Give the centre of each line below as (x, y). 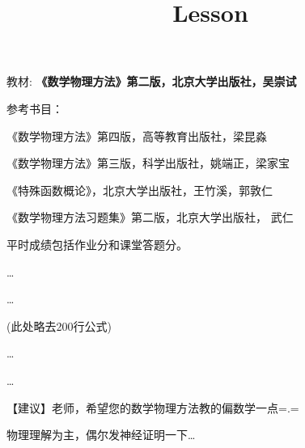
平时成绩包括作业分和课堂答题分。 (97, 244)
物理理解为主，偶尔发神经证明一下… (101, 435)
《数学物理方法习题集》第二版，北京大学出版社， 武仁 (150, 217)
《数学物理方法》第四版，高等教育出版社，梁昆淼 (137, 135)
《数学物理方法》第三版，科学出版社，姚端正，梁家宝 (148, 163)
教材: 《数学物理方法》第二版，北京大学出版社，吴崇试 (152, 81)
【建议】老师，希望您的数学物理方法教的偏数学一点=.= (153, 407)
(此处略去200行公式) (59, 325)
